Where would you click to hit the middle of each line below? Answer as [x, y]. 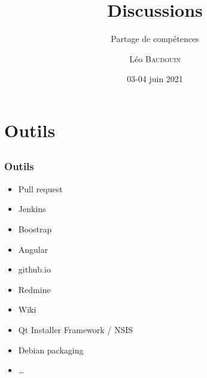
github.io [34, 269]
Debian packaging [51, 350]
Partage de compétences [155, 39]
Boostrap [35, 229]
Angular [33, 249]
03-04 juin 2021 [155, 79]
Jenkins [32, 209]
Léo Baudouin [155, 58]
